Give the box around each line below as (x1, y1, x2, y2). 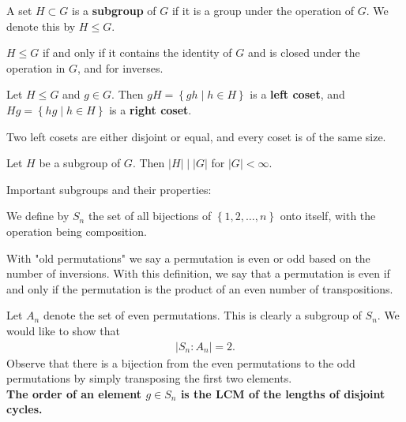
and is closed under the (247, 44, 360, 61)
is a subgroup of (71, 2, 156, 18)
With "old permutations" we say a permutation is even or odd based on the (6, 249, 370, 266)
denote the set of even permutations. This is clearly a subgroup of (43, 307, 362, 323)
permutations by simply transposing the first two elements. (6, 370, 292, 387)
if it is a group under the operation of (171, 2, 354, 18)
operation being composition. (6, 222, 147, 239)
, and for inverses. (77, 59, 164, 76)
